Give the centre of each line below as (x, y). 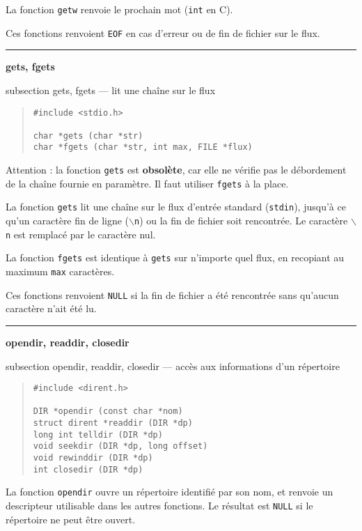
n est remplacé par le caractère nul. (81, 234)
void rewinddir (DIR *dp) (93, 458)
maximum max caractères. (60, 271)
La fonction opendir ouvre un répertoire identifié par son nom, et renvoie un (170, 492)
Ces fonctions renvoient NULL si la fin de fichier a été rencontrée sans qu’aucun (172, 294)
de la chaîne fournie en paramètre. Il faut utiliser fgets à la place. (147, 183)
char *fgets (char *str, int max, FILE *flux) (143, 147)
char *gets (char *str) (88, 136)
